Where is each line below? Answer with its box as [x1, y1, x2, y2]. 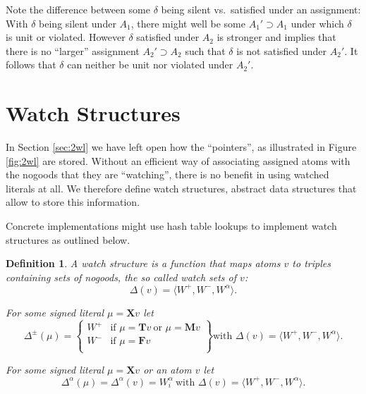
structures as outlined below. [6, 232, 130, 247]
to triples [292, 256, 331, 271]
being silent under [39, 16, 116, 30]
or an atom [143, 362, 192, 376]
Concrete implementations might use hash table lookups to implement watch [6, 218, 337, 233]
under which [291, 16, 344, 30]
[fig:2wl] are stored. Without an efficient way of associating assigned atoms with [6, 153, 350, 168]
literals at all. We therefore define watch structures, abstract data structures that [6, 180, 357, 195]
